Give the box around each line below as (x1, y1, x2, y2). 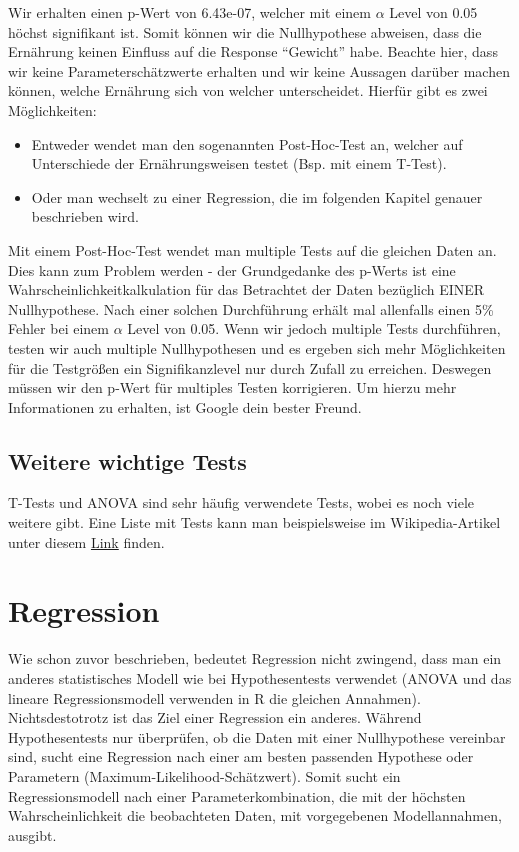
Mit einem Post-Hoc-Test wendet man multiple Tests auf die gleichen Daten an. (8, 239, 497, 260)
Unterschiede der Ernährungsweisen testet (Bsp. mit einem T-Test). (31, 153, 447, 174)
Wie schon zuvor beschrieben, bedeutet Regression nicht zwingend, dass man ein (8, 648, 502, 669)
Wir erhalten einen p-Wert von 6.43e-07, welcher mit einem (8, 2, 371, 22)
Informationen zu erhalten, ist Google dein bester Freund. (8, 396, 362, 417)
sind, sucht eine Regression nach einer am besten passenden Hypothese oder (8, 746, 474, 767)
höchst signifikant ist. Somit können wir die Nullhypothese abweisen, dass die (8, 21, 482, 42)
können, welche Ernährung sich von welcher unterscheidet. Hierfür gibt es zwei (8, 80, 488, 101)
